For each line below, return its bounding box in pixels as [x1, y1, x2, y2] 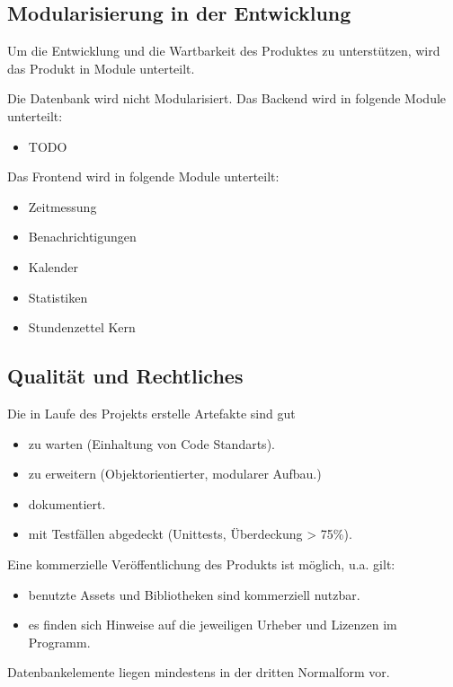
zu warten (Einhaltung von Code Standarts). [28, 434, 275, 453]
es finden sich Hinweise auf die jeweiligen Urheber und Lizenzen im [28, 615, 397, 634]
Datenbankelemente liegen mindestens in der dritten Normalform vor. [7, 663, 390, 682]
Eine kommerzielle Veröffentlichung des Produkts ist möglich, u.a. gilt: [7, 554, 395, 573]
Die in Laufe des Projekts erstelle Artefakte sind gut [7, 403, 296, 422]
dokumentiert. [28, 494, 106, 513]
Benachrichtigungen [28, 227, 137, 246]
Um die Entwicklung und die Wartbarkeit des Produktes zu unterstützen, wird [7, 41, 440, 60]
